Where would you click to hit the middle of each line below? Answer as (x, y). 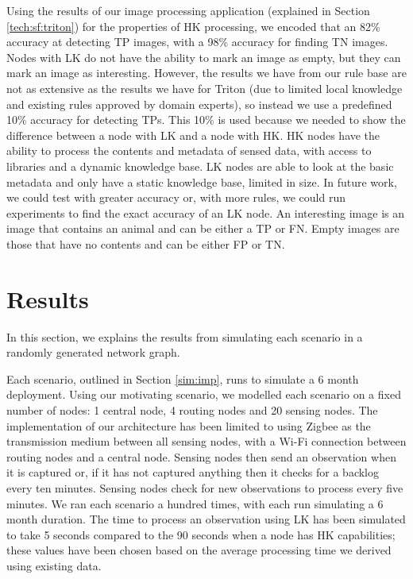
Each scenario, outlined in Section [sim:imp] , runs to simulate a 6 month (183, 378)
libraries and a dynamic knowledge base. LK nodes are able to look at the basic (200, 166)
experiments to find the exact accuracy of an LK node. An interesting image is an (206, 212)
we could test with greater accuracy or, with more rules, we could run (176, 197)
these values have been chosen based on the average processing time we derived (199, 550)
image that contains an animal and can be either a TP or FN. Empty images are (203, 228)
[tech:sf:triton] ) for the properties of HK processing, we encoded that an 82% (193, 26)
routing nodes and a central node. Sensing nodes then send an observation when (201, 456)
